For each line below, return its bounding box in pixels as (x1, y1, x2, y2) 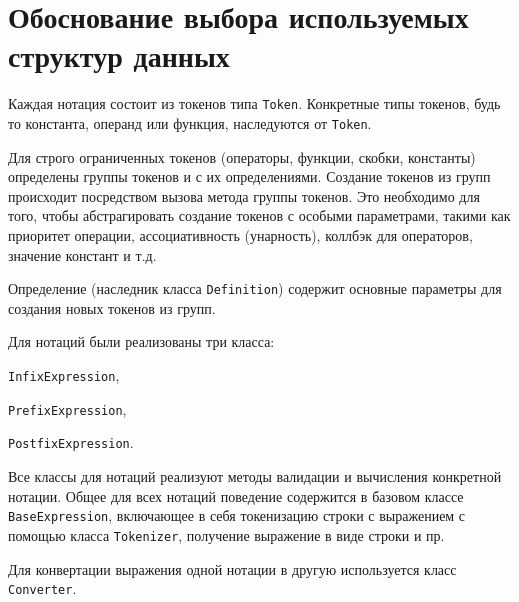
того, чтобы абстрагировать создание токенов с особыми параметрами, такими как (8, 205, 511, 226)
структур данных (8, 35, 230, 76)
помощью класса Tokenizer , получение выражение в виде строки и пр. (8, 524, 445, 545)
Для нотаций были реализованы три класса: (8, 331, 275, 352)
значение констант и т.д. (8, 244, 157, 265)
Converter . (8, 578, 77, 599)
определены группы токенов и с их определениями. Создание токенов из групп (8, 166, 491, 187)
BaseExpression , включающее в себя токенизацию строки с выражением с (8, 505, 466, 526)
